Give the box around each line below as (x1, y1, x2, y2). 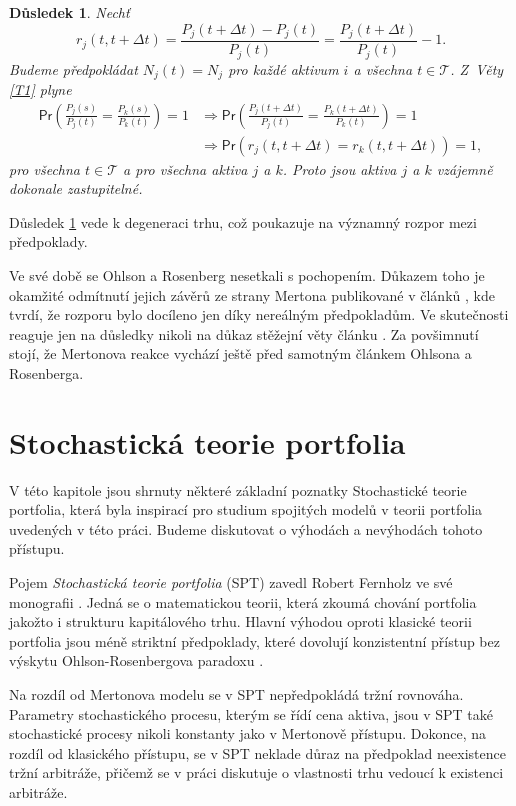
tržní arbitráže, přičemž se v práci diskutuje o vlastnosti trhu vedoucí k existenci (9, 762, 504, 783)
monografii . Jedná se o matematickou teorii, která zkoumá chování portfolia (9, 591, 477, 612)
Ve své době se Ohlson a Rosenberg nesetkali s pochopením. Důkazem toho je (9, 265, 485, 286)
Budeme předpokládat (9, 58, 138, 79)
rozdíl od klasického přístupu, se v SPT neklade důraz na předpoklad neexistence (9, 742, 506, 763)
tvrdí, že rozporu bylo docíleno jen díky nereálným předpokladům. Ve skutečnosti (9, 304, 509, 325)
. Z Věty (450, 58, 504, 79)
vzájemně (436, 158, 493, 179)
